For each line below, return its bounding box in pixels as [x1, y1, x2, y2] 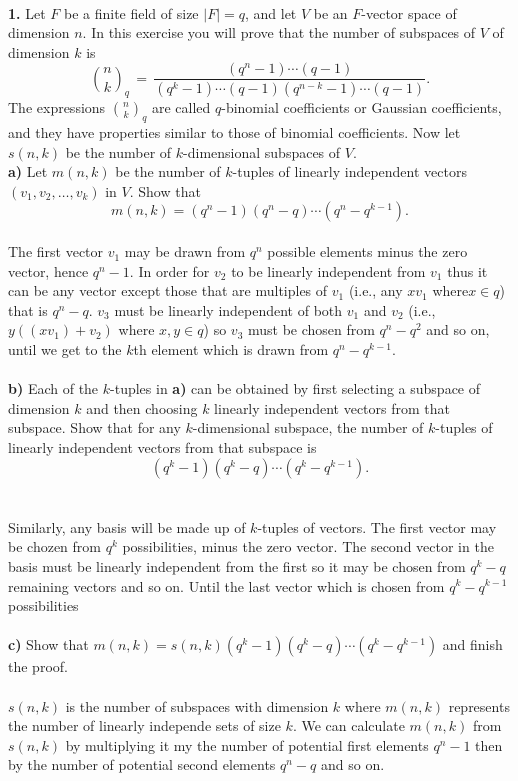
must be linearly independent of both [114, 299, 343, 320]
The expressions [8, 97, 106, 118]
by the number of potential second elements [8, 754, 276, 775]
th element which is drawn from [133, 339, 329, 360]
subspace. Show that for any [8, 417, 181, 438]
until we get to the [8, 339, 122, 360]
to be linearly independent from [231, 260, 426, 281]
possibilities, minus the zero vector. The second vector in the [122, 536, 494, 557]
